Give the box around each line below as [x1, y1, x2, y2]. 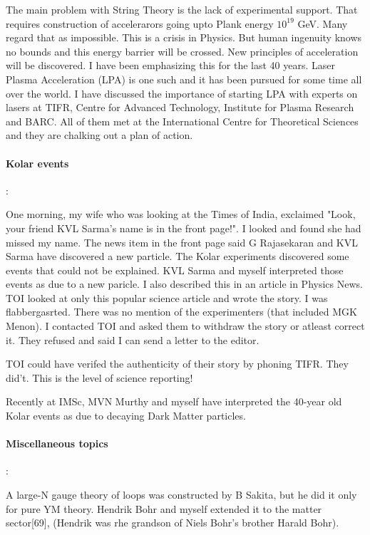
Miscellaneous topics [6, 436, 108, 451]
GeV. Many [297, 16, 348, 31]
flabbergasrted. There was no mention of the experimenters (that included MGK [6, 304, 357, 319]
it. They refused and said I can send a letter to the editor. [6, 332, 259, 347]
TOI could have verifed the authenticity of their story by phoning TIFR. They [6, 356, 349, 371]
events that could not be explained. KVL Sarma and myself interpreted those [6, 262, 344, 277]
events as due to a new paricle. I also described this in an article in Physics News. [6, 276, 363, 291]
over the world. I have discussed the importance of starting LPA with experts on [6, 85, 358, 100]
